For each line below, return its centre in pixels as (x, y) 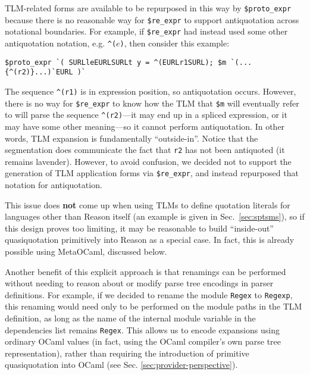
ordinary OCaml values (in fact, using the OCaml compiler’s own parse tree (143, 341)
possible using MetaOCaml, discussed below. (86, 251)
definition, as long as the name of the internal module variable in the (130, 318)
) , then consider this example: (175, 43)
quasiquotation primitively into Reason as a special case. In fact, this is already (150, 240)
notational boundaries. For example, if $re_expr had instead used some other (146, 31)
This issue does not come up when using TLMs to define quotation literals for (148, 204)
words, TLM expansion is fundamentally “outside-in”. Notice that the (131, 138)
